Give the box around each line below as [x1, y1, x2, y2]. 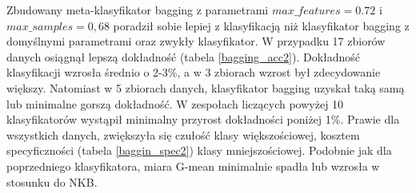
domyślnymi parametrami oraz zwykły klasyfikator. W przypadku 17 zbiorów [6, 33, 386, 49]
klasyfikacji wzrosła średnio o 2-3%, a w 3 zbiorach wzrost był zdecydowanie [6, 64, 381, 81]
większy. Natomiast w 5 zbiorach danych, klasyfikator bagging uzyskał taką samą [6, 79, 405, 96]
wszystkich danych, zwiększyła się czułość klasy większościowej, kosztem [6, 126, 360, 143]
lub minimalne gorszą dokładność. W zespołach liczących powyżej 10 [6, 95, 344, 112]
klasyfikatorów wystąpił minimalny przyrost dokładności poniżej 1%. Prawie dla [6, 111, 400, 128]
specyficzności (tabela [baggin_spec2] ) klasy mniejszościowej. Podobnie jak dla [6, 142, 392, 159]
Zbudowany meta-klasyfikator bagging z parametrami [6, 2, 269, 18]
